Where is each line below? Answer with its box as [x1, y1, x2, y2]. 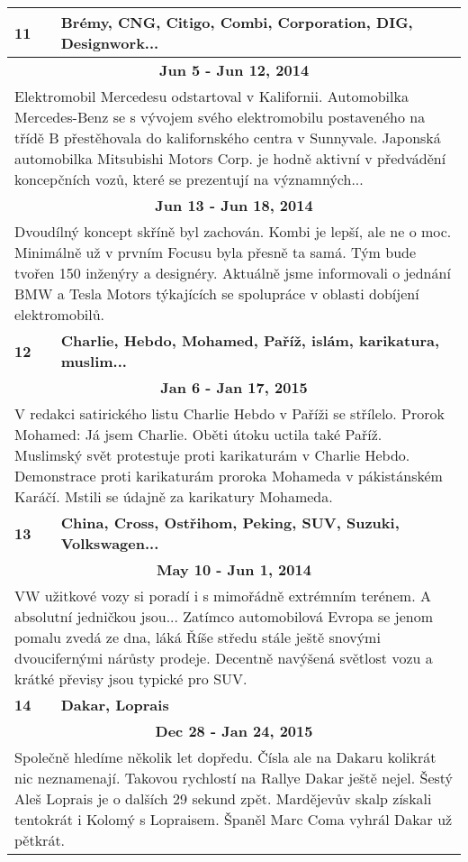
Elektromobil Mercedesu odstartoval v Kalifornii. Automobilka [14, 86, 409, 106]
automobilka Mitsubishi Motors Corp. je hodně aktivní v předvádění [14, 148, 446, 169]
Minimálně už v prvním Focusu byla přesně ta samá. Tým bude [14, 242, 417, 262]
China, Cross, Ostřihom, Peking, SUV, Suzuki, [60, 512, 400, 533]
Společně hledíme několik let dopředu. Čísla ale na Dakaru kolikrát [14, 747, 436, 767]
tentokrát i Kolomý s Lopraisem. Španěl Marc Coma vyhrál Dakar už [14, 809, 453, 830]
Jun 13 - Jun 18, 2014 [155, 195, 313, 215]
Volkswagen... [60, 533, 159, 554]
